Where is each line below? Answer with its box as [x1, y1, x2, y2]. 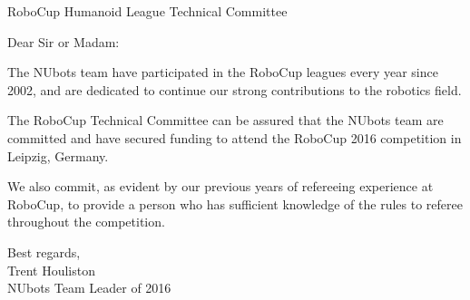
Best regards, [7, 242, 81, 261]
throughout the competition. [7, 212, 165, 231]
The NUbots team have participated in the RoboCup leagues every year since [7, 63, 438, 82]
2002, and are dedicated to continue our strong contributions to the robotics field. [7, 80, 462, 99]
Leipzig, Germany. [7, 146, 109, 165]
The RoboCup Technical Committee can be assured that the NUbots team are [7, 111, 444, 130]
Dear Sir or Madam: [7, 32, 120, 51]
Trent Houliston [7, 260, 95, 279]
